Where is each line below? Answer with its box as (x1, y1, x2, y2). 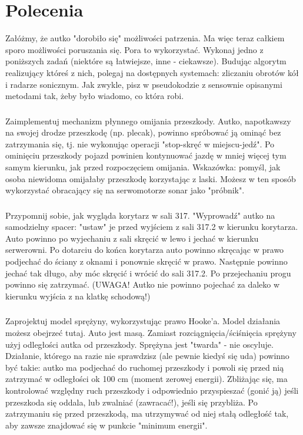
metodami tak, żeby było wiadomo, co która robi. (5, 90, 184, 102)
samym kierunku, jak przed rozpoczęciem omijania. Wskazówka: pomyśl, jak (5, 160, 281, 173)
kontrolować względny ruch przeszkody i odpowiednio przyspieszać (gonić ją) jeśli (5, 384, 299, 396)
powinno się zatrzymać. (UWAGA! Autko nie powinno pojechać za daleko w (5, 278, 280, 291)
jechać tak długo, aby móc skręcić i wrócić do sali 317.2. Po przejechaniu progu (5, 266, 291, 279)
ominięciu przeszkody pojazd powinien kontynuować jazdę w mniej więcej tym (5, 149, 287, 162)
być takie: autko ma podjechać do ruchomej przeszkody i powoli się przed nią (5, 361, 284, 373)
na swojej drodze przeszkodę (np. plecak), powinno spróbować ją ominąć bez (5, 126, 281, 139)
